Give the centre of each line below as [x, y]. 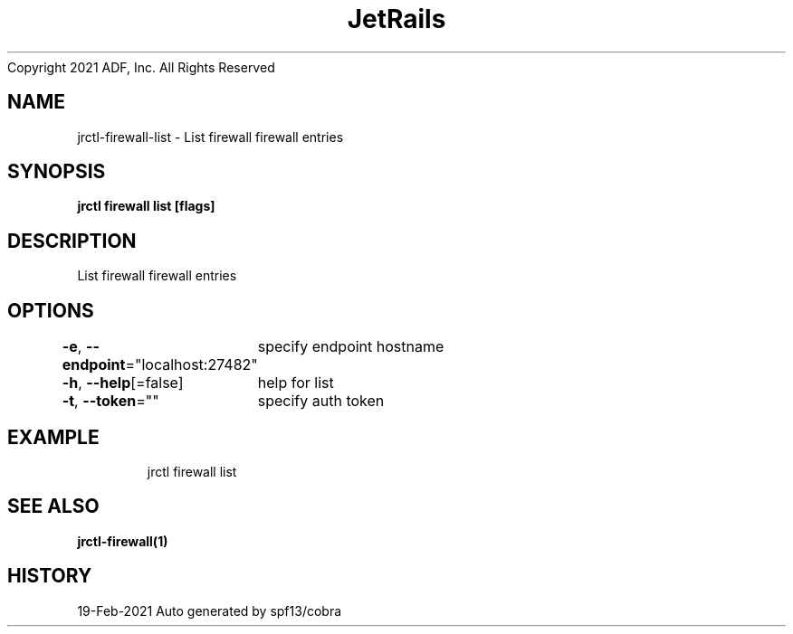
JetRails [396, 19]
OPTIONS [51, 310]
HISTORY [50, 576]
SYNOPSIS [57, 172]
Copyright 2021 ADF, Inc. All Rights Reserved [141, 67]
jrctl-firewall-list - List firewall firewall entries [210, 137]
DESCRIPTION [72, 241]
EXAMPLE [53, 437]
